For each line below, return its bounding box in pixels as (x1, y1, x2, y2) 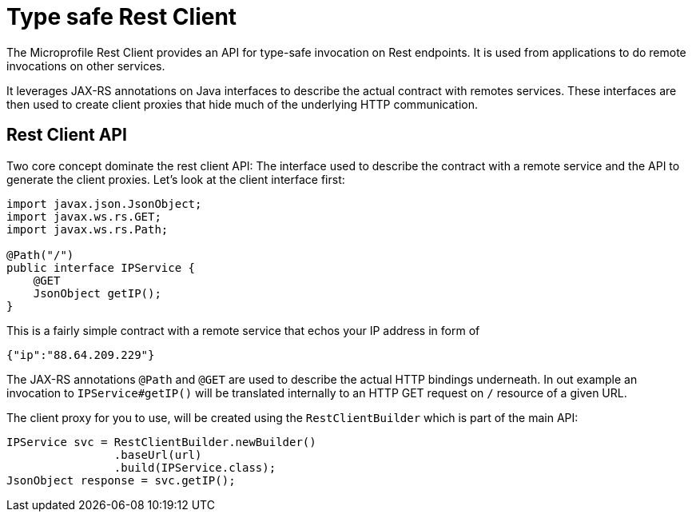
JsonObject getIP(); (33, 286, 161, 300)
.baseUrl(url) (113, 448, 202, 461)
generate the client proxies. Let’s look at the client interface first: (6, 172, 345, 186)
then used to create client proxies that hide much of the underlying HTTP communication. (6, 97, 479, 111)
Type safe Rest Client (6, 3, 237, 30)
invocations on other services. (6, 58, 165, 73)
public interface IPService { (6, 261, 196, 274)
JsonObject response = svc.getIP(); (6, 473, 236, 487)
